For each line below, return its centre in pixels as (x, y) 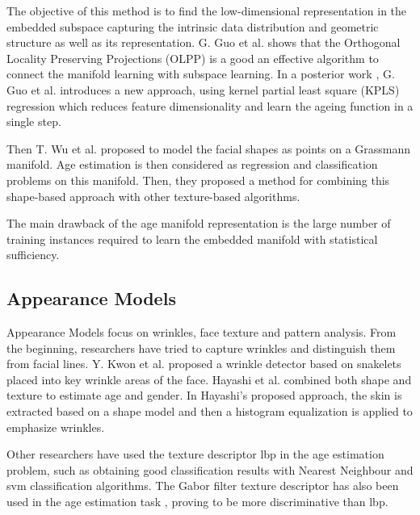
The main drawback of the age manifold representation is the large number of (199, 223)
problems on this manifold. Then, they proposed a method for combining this (198, 180)
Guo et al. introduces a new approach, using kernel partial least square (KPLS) (203, 89)
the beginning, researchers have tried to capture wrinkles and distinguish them (201, 348)
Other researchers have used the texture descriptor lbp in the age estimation (195, 454)
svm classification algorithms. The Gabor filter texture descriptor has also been (203, 486)
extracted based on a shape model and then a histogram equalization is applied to (210, 411)
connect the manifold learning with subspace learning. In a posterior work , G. (201, 74)
